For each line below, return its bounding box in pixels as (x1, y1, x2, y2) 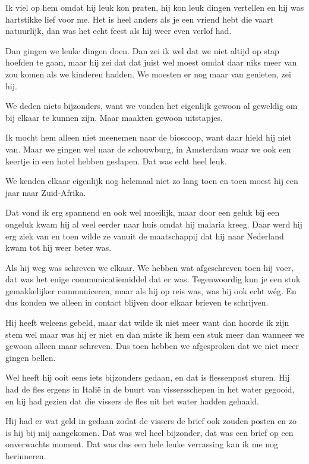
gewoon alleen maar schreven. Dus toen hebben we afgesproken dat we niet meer (5, 340, 299, 352)
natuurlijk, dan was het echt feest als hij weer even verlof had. (5, 24, 232, 37)
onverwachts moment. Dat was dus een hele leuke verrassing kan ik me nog (5, 438, 279, 450)
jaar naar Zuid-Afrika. (5, 186, 86, 198)
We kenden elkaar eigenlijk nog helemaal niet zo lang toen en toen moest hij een (5, 175, 298, 187)
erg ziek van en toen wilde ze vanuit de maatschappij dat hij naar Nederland (5, 229, 284, 242)
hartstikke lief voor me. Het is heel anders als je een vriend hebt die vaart (5, 13, 274, 25)
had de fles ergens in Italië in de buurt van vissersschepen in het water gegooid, (5, 383, 295, 396)
